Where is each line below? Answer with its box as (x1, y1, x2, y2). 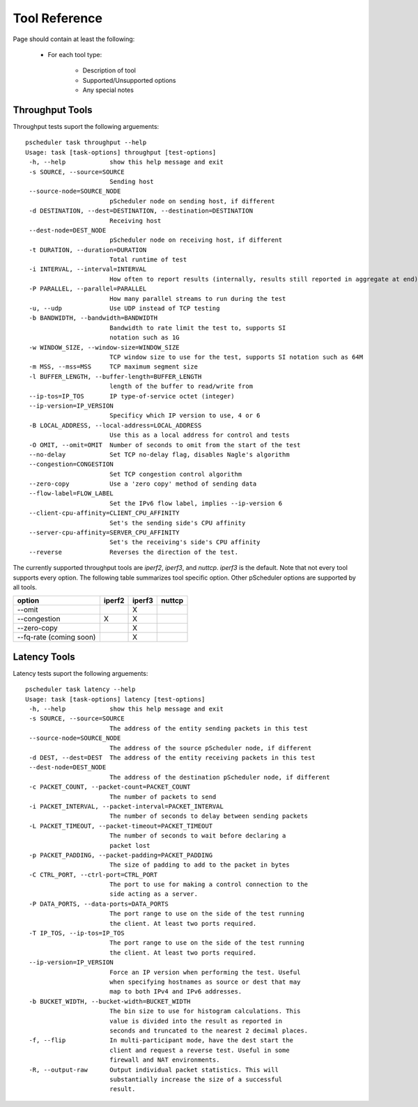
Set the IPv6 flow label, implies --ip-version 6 (109, 499, 283, 507)
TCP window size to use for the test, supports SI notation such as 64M (109, 353, 364, 361)
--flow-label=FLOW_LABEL (29, 490, 114, 497)
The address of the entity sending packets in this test (109, 725, 309, 732)
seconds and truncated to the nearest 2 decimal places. (109, 1026, 309, 1035)
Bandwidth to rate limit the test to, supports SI (109, 324, 286, 332)
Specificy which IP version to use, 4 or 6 (109, 412, 261, 419)
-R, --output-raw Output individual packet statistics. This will (29, 1066, 279, 1074)
